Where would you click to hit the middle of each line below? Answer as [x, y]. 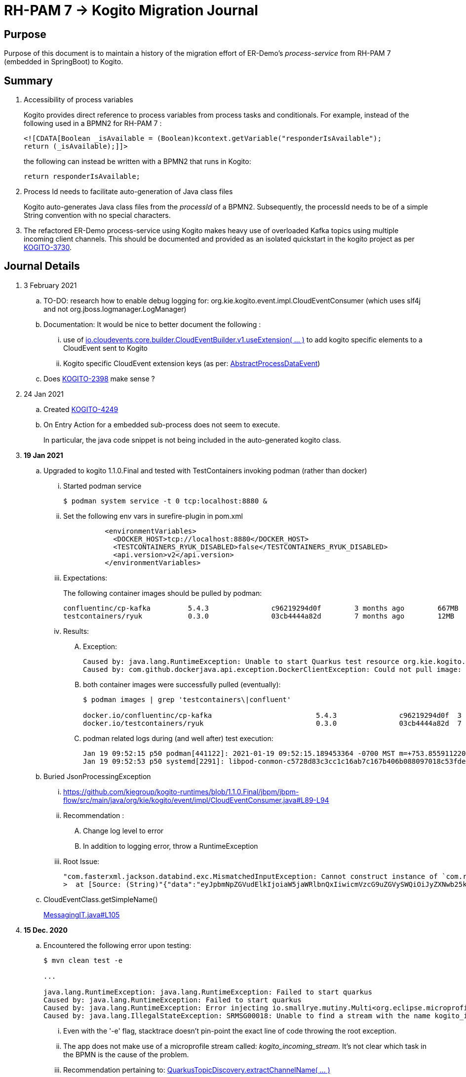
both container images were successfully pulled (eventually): [182, 684]
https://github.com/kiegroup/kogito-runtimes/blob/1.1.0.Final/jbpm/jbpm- [181, 791]
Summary [28, 81]
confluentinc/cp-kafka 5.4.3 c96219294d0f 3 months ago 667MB [261, 608]
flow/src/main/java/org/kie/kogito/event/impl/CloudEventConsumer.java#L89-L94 [196, 800]
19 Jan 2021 [43, 455]
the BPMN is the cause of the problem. [126, 1054]
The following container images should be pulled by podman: [163, 593]
